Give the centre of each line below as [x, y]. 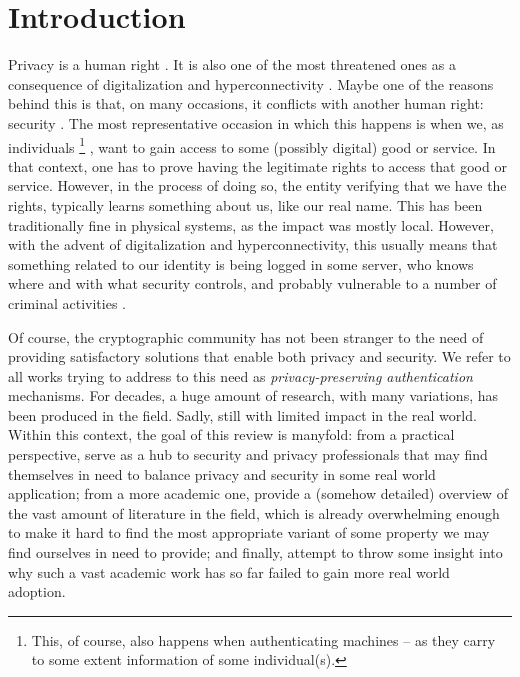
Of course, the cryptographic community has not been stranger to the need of [246, 336]
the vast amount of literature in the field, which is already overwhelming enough [254, 512]
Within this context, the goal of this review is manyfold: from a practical [231, 434]
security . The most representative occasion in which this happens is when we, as [256, 122]
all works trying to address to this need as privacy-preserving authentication [240, 375]
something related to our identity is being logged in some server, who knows [241, 263]
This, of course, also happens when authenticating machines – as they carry [263, 639]
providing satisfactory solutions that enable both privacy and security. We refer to [259, 356]
